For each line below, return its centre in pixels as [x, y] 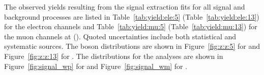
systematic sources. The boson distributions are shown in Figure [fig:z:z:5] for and [132, 46]
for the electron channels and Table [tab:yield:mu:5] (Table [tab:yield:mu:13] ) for [131, 26]
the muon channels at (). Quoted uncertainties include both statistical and [120, 36]
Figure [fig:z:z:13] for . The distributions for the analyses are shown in [114, 56]
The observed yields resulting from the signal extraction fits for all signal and [125, 7]
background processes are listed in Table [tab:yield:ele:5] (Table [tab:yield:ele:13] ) [132, 16]
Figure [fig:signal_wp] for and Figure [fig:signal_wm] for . [96, 66]
